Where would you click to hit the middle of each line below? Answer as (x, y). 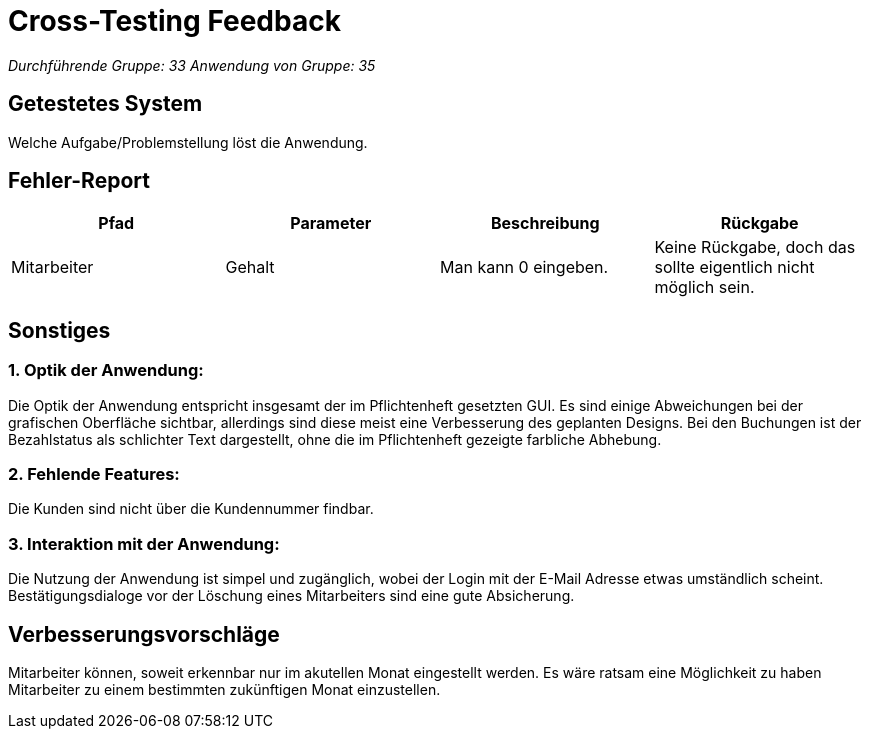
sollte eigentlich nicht (734, 267)
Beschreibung (545, 223)
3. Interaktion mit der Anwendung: (144, 543)
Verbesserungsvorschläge (144, 634)
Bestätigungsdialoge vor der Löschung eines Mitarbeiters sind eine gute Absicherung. (291, 596)
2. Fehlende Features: (94, 474)
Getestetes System (105, 104)
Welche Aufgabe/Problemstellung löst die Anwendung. (188, 142)
